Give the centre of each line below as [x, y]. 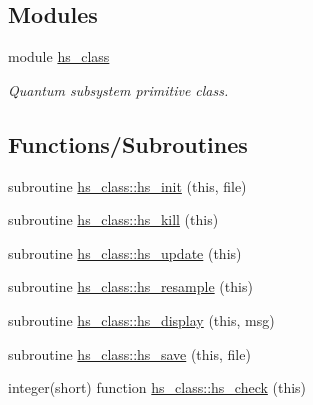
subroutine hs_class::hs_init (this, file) [127, 185]
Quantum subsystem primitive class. [118, 89]
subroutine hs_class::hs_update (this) [125, 252]
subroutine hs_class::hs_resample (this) [130, 286]
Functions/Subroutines [128, 143]
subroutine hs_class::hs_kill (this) [113, 219]
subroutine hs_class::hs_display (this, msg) [141, 319]
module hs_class [59, 56]
